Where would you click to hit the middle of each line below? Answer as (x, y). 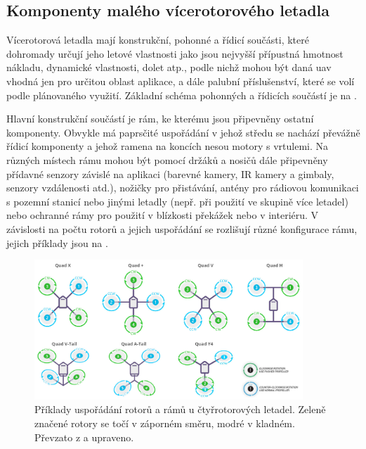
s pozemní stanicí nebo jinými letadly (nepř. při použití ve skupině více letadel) (177, 201)
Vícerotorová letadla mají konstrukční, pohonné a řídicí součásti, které (158, 40)
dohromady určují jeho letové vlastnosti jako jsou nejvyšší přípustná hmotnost (175, 53)
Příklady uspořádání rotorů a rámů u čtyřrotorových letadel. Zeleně (180, 409)
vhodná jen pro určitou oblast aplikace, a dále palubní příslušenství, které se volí (181, 81)
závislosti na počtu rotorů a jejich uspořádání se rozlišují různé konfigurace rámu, (182, 228)
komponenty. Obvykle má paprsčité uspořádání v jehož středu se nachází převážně (183, 132)
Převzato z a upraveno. (84, 437)
